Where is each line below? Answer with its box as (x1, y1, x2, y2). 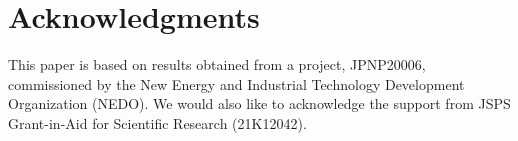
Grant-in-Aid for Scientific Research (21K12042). (8, 112, 307, 133)
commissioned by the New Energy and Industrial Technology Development (8, 73, 465, 94)
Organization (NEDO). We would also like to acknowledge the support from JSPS (8, 93, 511, 114)
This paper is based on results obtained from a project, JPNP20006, (8, 54, 426, 75)
